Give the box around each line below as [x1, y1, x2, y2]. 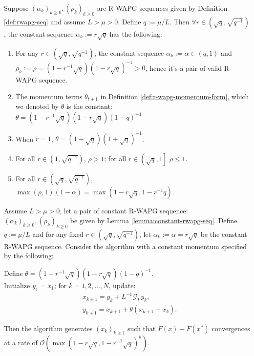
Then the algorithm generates [4, 323, 93, 333]
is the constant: [66, 101, 112, 111]
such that [127, 323, 156, 333]
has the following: [109, 28, 162, 39]
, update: [108, 280, 136, 290]
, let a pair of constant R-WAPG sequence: [60, 206, 188, 216]
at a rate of [4, 337, 38, 347]
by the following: [4, 251, 54, 261]
